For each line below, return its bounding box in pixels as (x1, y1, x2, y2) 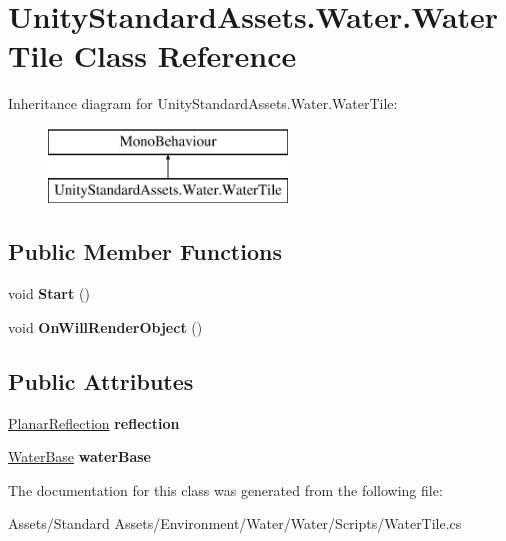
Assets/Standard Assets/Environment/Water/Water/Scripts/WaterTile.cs (8, 513, 462, 534)
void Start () (8, 283, 90, 304)
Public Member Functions (8, 236, 282, 267)
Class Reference (73, 35, 297, 76)
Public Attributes (8, 365, 194, 396)
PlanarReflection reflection (8, 412, 180, 433)
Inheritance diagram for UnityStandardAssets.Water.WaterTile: (8, 93, 398, 114)
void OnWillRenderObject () (8, 316, 203, 337)
